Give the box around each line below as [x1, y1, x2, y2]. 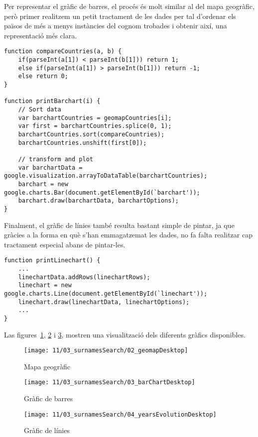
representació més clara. [4, 30, 77, 40]
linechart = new [18, 282, 72, 289]
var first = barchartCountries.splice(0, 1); [18, 122, 172, 130]
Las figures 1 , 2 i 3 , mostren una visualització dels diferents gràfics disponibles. [4, 329, 246, 339]
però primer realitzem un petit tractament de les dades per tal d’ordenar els [4, 10, 236, 21]
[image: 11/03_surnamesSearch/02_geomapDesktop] [24, 347, 188, 354]
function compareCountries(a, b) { [4, 48, 122, 55]
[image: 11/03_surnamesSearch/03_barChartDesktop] [24, 379, 195, 386]
